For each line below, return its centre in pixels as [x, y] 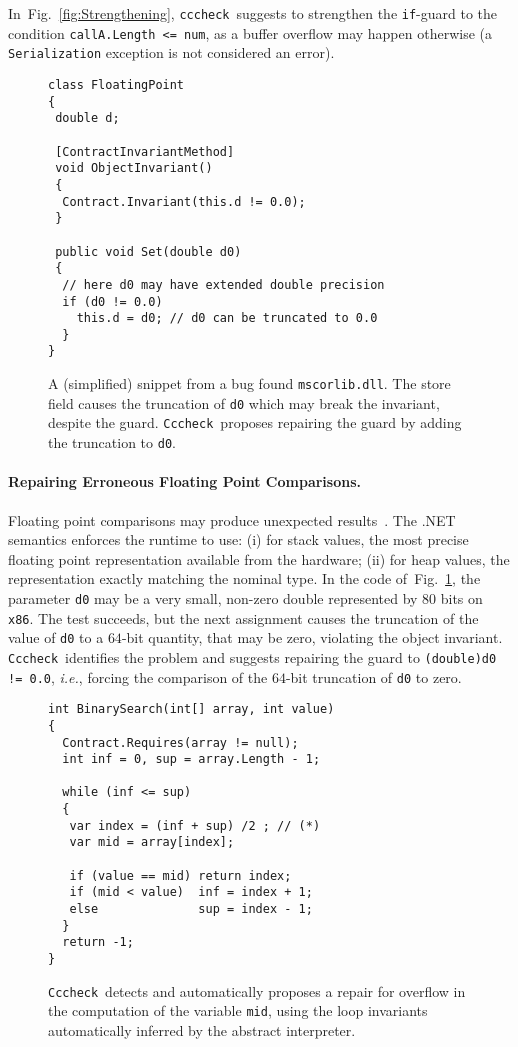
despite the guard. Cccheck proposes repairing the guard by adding [255, 422]
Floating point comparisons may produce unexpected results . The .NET [232, 519]
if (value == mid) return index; [180, 875]
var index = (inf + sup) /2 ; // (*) [195, 825]
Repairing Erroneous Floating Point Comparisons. [184, 481]
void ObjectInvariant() [134, 168]
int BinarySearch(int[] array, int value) [191, 709]
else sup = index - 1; [191, 909]
